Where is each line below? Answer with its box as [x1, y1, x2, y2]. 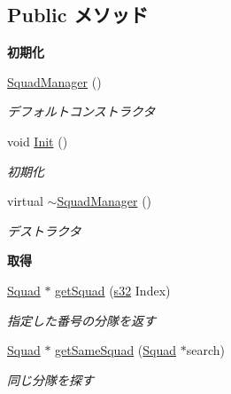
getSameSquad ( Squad [55, 341, 177, 359]
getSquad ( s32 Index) [55, 280, 171, 299]
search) [186, 341, 225, 359]
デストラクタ [7, 221, 81, 240]
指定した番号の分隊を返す [7, 311, 156, 329]
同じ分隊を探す [7, 370, 94, 389]
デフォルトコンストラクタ [7, 102, 156, 121]
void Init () [7, 131, 68, 150]
